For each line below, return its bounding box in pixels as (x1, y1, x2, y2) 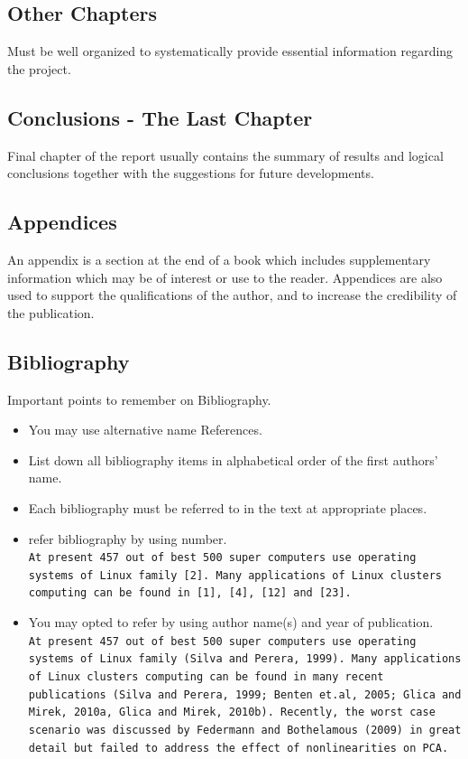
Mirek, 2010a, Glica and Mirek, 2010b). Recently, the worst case (28, 706, 436, 719)
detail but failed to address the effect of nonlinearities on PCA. (28, 741, 449, 754)
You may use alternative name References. (28, 420, 262, 439)
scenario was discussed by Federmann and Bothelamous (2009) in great (28, 723, 462, 736)
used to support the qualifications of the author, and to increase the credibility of (7, 286, 457, 305)
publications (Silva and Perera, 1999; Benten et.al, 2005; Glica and (28, 688, 462, 701)
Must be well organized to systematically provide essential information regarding (7, 42, 454, 61)
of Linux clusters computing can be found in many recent (28, 670, 384, 683)
